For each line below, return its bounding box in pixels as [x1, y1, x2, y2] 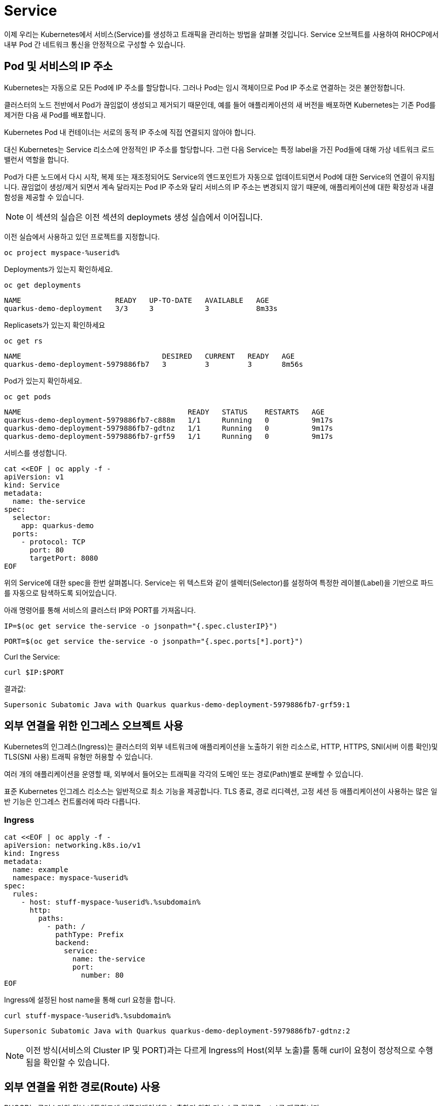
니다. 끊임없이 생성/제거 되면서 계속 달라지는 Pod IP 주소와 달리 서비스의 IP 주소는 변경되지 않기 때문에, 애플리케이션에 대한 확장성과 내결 [4, 182, 434, 191]
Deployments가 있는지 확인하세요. [4, 264, 113, 273]
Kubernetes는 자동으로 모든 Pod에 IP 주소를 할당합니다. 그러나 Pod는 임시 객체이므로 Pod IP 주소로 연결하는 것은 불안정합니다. [4, 83, 405, 92]
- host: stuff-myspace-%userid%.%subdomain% [21, 898, 201, 907]
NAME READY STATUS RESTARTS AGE [4, 407, 325, 416]
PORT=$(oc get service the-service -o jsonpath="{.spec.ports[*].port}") [4, 637, 304, 645]
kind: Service [4, 480, 60, 489]
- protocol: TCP [21, 537, 86, 546]
